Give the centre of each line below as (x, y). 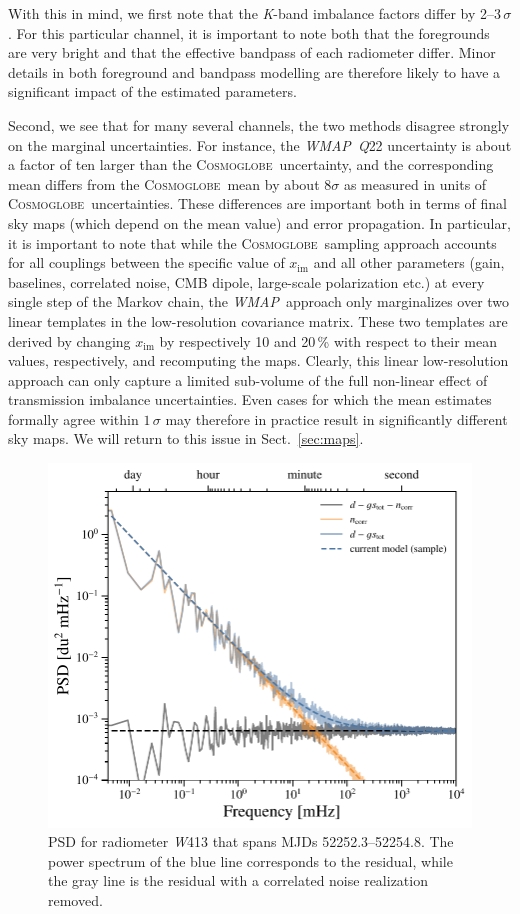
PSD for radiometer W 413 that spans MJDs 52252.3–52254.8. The (251, 841)
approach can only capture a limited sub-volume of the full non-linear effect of (248, 379)
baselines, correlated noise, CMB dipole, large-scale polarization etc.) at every (246, 281)
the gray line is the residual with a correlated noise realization (238, 880)
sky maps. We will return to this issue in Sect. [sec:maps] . (186, 438)
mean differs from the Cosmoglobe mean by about (164, 183)
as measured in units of (415, 183)
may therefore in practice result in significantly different (336, 418)
